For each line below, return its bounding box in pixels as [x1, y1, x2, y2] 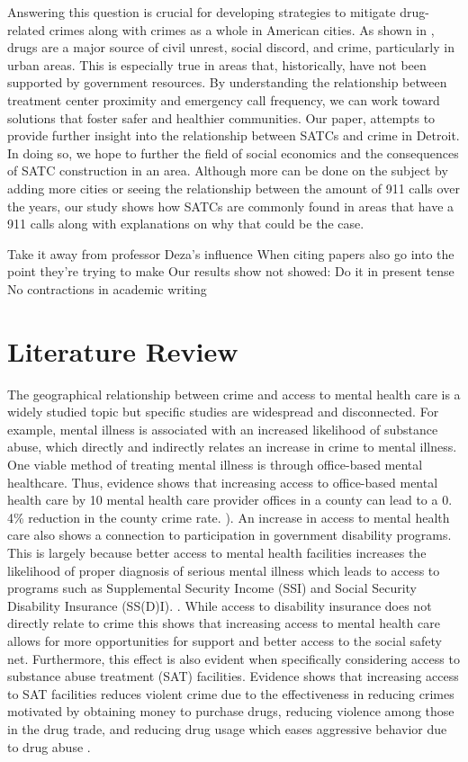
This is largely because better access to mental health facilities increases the [7, 542, 427, 561]
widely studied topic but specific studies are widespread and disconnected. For [7, 402, 439, 421]
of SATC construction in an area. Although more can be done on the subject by [7, 161, 448, 180]
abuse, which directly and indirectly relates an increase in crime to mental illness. [7, 437, 457, 456]
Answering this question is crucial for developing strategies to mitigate [7, 3, 396, 21]
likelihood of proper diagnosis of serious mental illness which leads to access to [7, 560, 440, 579]
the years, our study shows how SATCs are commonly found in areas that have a [7, 196, 454, 215]
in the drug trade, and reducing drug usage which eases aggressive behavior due [7, 719, 447, 738]
